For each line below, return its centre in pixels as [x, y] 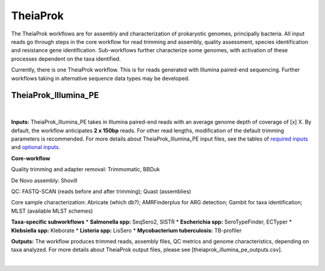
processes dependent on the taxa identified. [66, 59]
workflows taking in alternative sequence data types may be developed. [100, 78]
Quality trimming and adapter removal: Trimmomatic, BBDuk [85, 169]
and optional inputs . [36, 147]
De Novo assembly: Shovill [44, 180]
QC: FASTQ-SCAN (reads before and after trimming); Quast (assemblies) [101, 192]
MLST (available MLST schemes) [52, 211]
